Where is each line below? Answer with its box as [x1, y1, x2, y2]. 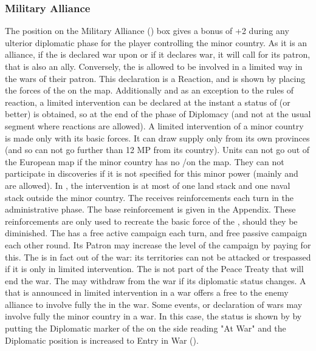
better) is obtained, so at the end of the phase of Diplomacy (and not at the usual [5, 107, 311, 120]
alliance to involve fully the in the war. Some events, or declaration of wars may [5, 298, 303, 310]
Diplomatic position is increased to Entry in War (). [5, 333, 199, 346]
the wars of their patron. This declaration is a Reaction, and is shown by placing [5, 72, 306, 84]
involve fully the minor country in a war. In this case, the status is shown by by [5, 310, 302, 322]
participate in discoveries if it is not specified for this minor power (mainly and [5, 167, 298, 180]
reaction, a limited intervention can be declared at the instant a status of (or [5, 95, 290, 108]
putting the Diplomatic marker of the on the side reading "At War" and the [5, 322, 286, 335]
